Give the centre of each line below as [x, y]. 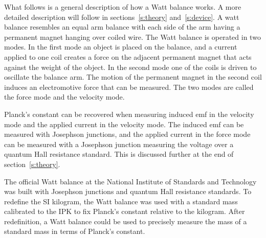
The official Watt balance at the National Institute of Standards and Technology [130, 181]
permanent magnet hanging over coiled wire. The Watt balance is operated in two [132, 37]
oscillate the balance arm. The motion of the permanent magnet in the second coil [133, 77]
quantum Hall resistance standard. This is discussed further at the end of [119, 154]
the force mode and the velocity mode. [64, 97]
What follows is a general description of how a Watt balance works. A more [123, 7]
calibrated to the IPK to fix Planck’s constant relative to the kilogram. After [125, 211]
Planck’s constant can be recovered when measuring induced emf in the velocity [129, 114]
